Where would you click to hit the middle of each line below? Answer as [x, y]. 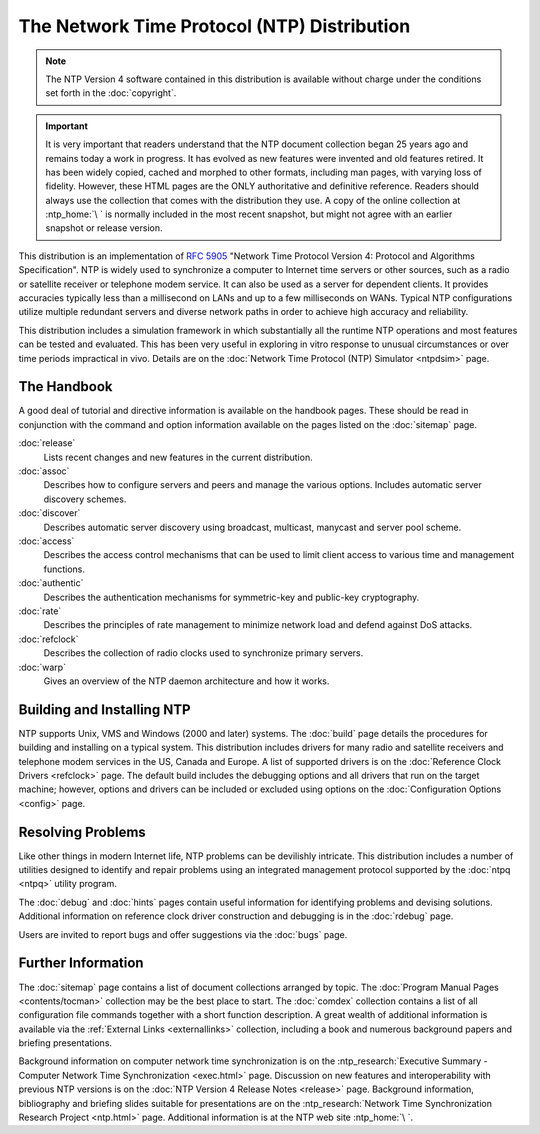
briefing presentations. [65, 1043]
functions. [64, 569]
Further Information [81, 963]
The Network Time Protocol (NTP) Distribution [214, 26]
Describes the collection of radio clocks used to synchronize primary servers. [203, 653]
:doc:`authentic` [51, 583]
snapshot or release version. [104, 228]
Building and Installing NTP [104, 709]
